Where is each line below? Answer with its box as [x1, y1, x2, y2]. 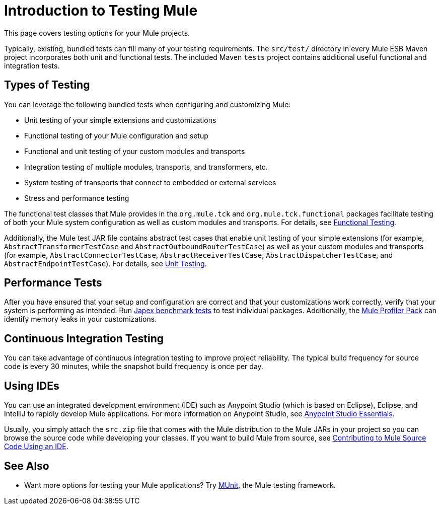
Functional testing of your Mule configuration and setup [24, 131, 208, 140]
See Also [4, 459, 49, 472]
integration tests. [4, 61, 60, 70]
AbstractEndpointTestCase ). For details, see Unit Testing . [4, 259, 207, 268]
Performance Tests [4, 276, 102, 289]
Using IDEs [4, 379, 59, 392]
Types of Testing [4, 79, 90, 92]
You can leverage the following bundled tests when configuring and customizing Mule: [4, 100, 291, 109]
